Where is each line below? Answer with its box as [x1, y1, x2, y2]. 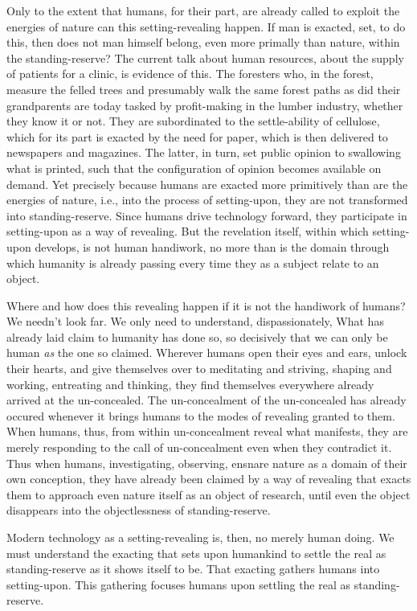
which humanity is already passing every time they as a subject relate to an [6, 254, 379, 271]
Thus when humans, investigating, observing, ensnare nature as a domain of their [6, 454, 407, 471]
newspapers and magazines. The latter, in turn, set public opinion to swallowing [6, 144, 401, 161]
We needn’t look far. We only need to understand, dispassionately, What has [6, 313, 384, 330]
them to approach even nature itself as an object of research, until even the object [6, 486, 411, 502]
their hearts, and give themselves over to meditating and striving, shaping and [6, 360, 392, 377]
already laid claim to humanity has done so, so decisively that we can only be [6, 328, 388, 345]
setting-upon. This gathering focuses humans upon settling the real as [6, 576, 351, 593]
